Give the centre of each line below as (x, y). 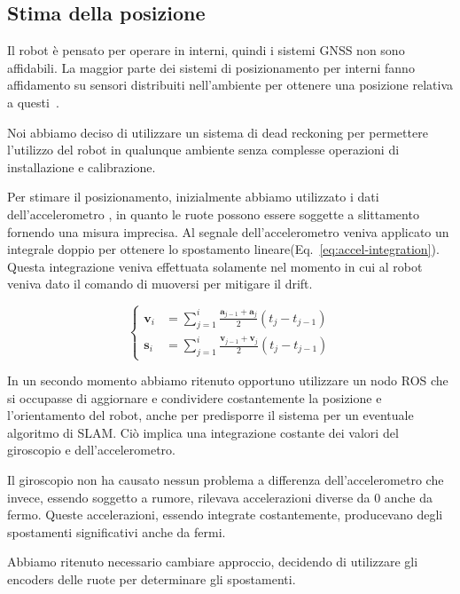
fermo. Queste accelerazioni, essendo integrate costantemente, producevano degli (225, 515)
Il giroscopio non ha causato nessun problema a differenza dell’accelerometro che (226, 480)
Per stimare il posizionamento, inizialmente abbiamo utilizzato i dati (193, 197)
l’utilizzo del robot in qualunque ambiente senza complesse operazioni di (203, 150)
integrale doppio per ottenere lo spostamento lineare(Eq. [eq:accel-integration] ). (223, 249)
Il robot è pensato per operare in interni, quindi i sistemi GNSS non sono (206, 50)
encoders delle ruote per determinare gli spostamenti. (152, 579)
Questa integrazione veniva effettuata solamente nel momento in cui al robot (215, 266)
